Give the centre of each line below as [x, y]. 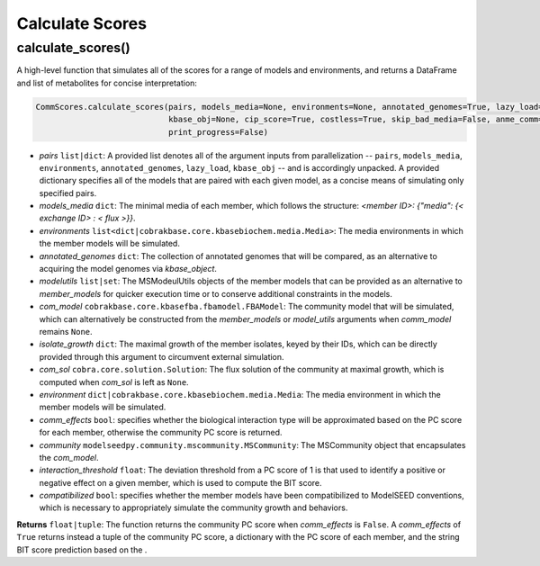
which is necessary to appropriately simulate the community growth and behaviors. [193, 508]
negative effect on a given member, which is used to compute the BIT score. [181, 482]
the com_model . [69, 457]
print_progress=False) [218, 132]
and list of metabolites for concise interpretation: [107, 83]
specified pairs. [68, 193]
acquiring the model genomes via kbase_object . [128, 269]
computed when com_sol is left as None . [114, 382]
